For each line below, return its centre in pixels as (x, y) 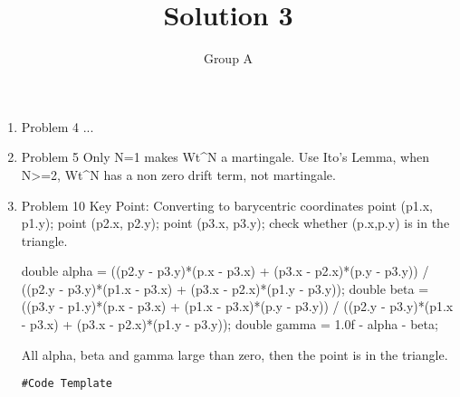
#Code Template (67, 384)
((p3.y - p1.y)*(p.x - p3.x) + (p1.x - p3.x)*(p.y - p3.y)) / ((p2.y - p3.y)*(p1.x (237, 306)
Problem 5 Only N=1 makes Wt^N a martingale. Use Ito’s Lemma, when (225, 157)
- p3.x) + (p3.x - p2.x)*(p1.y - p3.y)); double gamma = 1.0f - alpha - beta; (230, 324)
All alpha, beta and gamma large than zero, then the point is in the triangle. (235, 354)
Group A (228, 58)
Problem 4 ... (57, 126)
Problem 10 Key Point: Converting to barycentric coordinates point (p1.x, (227, 205)
